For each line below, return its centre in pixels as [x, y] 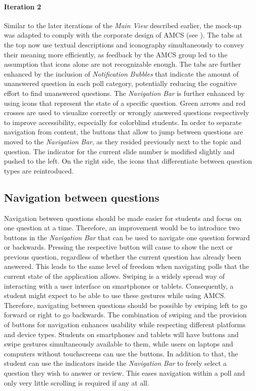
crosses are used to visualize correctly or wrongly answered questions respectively [127, 112]
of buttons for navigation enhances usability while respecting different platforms [125, 325]
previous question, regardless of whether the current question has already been [123, 256]
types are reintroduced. [39, 170]
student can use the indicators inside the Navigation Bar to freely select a [115, 363]
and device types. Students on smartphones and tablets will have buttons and [121, 334]
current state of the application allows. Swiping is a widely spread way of [114, 276]
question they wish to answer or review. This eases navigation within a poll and [125, 373]
